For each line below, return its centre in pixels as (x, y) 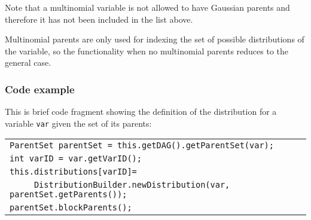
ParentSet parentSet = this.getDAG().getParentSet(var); (142, 146)
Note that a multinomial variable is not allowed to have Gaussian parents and (147, 7)
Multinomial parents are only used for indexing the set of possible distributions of (155, 39)
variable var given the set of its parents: (78, 123)
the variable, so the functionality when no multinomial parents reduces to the (147, 51)
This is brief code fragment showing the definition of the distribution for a (141, 111)
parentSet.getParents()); (68, 195)
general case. (28, 62)
